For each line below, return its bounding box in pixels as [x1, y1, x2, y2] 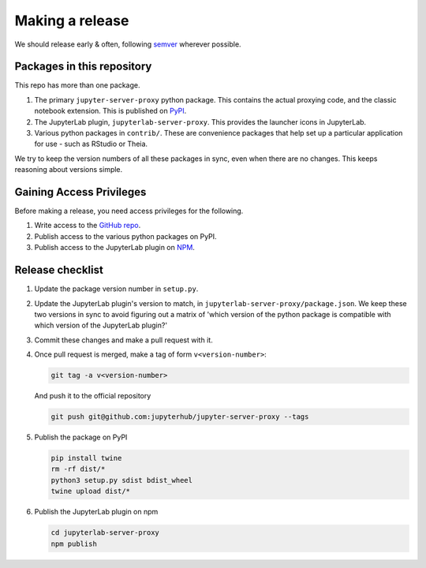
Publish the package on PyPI [34, 432, 128, 442]
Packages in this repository [14, 60, 152, 73]
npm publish [50, 539, 98, 548]
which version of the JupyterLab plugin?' [34, 320, 168, 331]
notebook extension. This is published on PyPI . [34, 106, 187, 116]
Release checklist [14, 263, 104, 277]
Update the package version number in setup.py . [34, 284, 199, 293]
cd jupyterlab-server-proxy [50, 529, 159, 537]
